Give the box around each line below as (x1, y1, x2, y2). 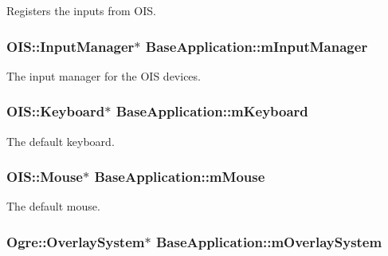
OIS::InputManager (6, 36, 135, 56)
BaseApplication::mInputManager (145, 36, 368, 56)
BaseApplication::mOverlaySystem (155, 231, 382, 251)
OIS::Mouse (6, 167, 83, 187)
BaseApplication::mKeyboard (116, 101, 308, 121)
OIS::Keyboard (6, 101, 105, 121)
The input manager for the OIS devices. (6, 67, 201, 84)
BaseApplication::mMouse (94, 167, 265, 187)
